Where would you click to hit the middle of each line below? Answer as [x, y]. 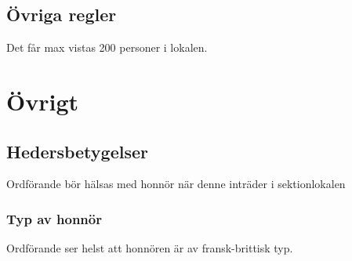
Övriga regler [62, 14]
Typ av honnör [54, 218]
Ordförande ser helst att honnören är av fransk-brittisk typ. [150, 248]
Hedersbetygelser [77, 151]
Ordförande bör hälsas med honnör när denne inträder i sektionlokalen [176, 184]
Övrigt [43, 101]
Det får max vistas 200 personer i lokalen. [107, 47]
